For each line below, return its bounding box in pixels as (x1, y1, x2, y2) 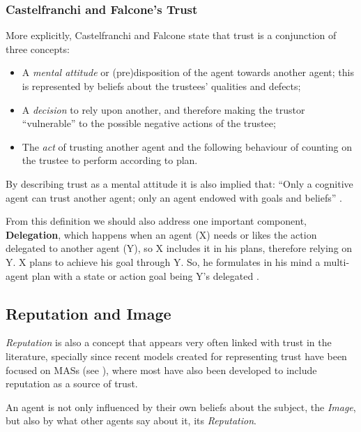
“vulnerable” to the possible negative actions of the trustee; (22, 116, 276, 131)
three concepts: (6, 41, 70, 56)
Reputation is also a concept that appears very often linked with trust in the (6, 335, 332, 350)
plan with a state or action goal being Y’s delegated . (31, 268, 259, 283)
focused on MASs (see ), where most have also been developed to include (6, 362, 317, 377)
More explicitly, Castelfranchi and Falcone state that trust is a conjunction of (6, 28, 337, 43)
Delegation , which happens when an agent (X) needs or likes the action (6, 227, 317, 241)
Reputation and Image (6, 302, 171, 324)
